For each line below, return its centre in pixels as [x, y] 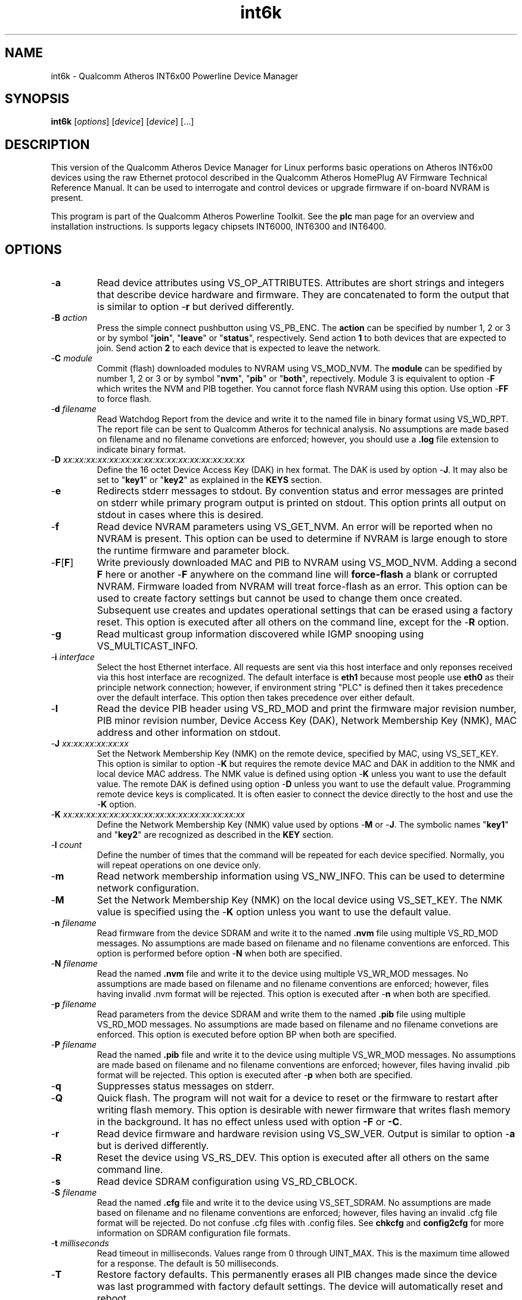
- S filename [74, 1193]
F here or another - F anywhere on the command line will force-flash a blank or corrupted [297, 575]
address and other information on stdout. [189, 733]
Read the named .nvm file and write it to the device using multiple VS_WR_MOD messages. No [282, 974]
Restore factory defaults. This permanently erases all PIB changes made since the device [297, 1275]
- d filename [74, 409]
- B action [69, 318]
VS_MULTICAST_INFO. [147, 646]
